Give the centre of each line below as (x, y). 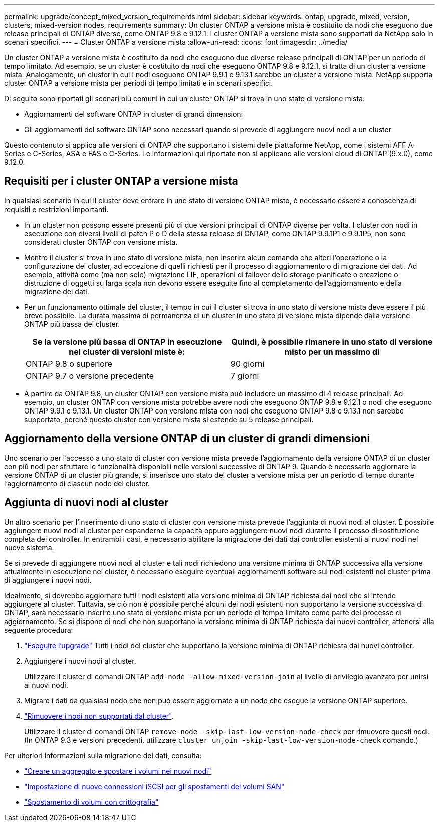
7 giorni (245, 376)
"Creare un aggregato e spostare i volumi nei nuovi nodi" (118, 771)
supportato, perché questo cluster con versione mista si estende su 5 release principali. (169, 419)
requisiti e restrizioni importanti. (56, 209)
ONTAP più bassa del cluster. (72, 324)
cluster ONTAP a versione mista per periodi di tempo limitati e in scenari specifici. (139, 83)
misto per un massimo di (332, 352)
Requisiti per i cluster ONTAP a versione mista (121, 181)
